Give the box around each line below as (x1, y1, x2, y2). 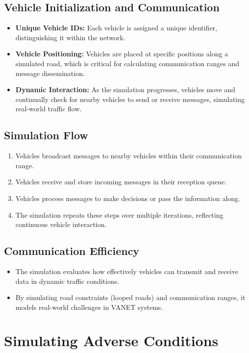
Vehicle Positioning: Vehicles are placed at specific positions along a (15, 49, 228, 59)
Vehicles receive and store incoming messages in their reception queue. (15, 176, 227, 187)
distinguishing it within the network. (15, 32, 125, 42)
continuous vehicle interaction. (15, 219, 107, 229)
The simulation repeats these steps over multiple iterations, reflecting (15, 209, 224, 220)
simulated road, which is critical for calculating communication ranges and (15, 58, 239, 68)
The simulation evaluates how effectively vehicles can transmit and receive (15, 266, 238, 276)
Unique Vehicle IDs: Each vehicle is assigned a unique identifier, (15, 23, 217, 33)
